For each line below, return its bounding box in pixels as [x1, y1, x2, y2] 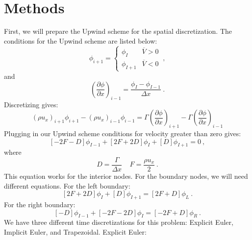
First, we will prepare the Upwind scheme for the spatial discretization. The [4, 26, 232, 36]
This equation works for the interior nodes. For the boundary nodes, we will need [4, 170, 248, 181]
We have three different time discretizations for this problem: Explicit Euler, [4, 217, 233, 227]
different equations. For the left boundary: [4, 180, 130, 191]
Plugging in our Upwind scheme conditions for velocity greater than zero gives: [4, 128, 241, 138]
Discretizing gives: [4, 99, 58, 109]
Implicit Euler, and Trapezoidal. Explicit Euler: [4, 226, 147, 237]
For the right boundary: [4, 199, 76, 209]
